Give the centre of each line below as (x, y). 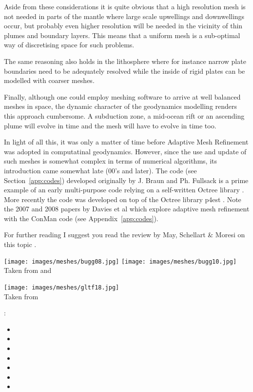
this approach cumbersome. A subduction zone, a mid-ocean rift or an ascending (124, 115)
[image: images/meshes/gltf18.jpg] (62, 287)
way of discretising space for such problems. (69, 45)
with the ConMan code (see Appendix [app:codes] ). (81, 218)
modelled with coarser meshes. (49, 80)
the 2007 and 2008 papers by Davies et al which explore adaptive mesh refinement (127, 209)
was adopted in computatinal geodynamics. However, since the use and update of (125, 151)
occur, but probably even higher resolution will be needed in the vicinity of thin (123, 26)
